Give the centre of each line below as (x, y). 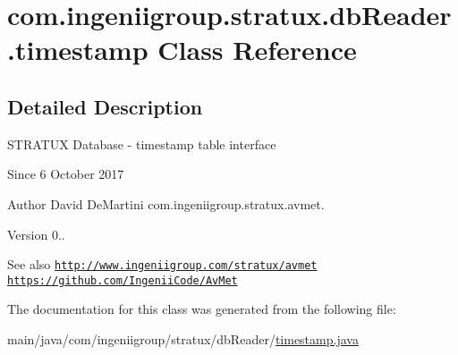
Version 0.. (36, 234)
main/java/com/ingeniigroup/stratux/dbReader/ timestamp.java (183, 339)
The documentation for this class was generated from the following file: (202, 309)
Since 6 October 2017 (66, 174)
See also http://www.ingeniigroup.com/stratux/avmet (162, 264)
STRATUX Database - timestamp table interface (142, 144)
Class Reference (257, 50)
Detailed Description (105, 106)
